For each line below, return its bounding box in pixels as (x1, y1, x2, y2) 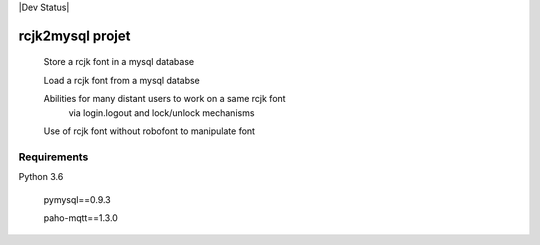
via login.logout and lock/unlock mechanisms (68, 106, 255, 119)
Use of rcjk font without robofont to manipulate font (43, 125, 255, 137)
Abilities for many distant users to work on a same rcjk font (43, 93, 286, 105)
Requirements (18, 150, 89, 164)
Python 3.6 (18, 171, 64, 183)
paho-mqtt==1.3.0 (43, 211, 119, 224)
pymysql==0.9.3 (43, 193, 112, 205)
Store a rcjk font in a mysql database (43, 56, 195, 68)
